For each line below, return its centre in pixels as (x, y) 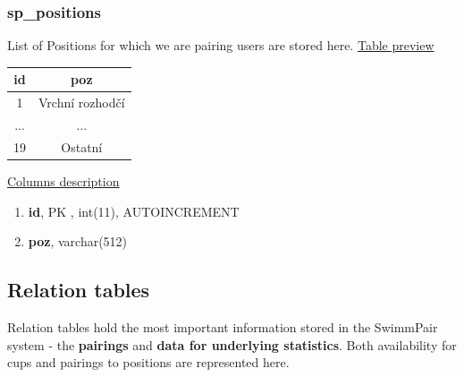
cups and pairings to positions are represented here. (148, 362)
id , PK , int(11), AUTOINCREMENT (134, 211)
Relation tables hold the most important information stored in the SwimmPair (223, 326)
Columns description (63, 180)
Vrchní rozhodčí (82, 103)
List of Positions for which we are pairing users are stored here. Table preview (221, 45)
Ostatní (82, 146)
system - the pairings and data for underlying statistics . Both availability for (232, 344)
